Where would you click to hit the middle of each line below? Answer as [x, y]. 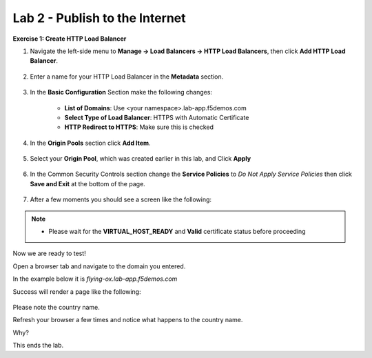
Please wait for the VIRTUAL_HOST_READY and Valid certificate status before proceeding [177, 232]
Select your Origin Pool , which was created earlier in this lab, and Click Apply [141, 159]
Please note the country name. [56, 307]
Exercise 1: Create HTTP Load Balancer [70, 39]
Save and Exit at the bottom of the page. [88, 183]
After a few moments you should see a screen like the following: [121, 199]
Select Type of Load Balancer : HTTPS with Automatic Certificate [157, 117]
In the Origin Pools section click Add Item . [90, 143]
